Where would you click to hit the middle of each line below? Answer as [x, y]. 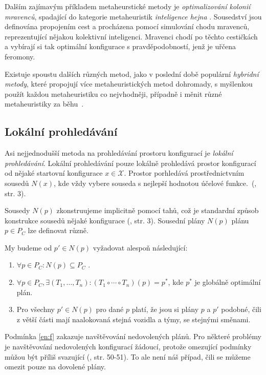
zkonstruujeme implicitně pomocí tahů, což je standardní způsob [158, 210]
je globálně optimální [228, 282]
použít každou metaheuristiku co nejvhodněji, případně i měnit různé [113, 93]
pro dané [110, 309]
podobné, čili [241, 309]
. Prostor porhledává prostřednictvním [184, 173]
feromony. [20, 56]
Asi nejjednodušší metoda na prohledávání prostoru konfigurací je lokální [119, 153]
